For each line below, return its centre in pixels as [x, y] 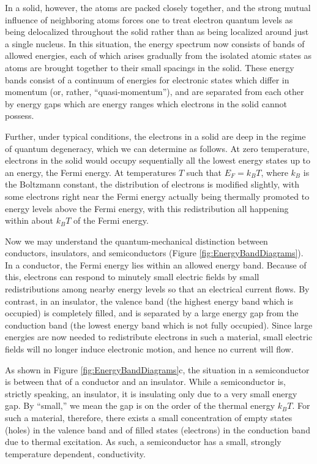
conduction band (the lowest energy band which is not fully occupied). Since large [159, 325]
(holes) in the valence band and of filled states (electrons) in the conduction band [158, 429]
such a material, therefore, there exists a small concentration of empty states [149, 417]
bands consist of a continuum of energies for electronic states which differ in [147, 79]
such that [204, 172]
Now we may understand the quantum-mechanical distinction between [136, 241]
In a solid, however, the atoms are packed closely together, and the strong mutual [158, 7]
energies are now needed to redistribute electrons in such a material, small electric [159, 337]
